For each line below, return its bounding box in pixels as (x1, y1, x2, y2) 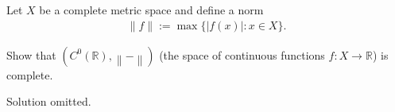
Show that (6, 46, 56, 63)
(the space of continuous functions (159, 46, 325, 63)
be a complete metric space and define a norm (39, 2, 264, 17)
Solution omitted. (6, 93, 91, 110)
